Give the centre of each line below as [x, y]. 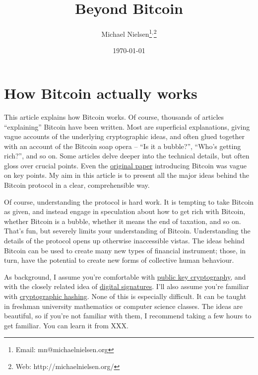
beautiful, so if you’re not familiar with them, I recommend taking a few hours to [128, 316]
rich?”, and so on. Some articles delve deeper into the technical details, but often [127, 156]
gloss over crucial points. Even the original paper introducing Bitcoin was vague [125, 165]
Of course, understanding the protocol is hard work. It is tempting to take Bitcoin [129, 201]
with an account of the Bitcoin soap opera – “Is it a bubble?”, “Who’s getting [123, 146]
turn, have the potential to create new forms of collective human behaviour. [119, 260]
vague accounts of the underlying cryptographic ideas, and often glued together [124, 136]
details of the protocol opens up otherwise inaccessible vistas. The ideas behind [124, 241]
